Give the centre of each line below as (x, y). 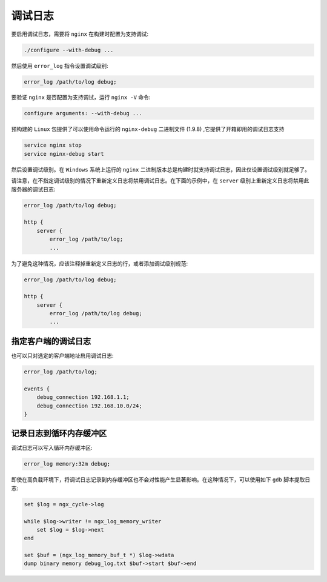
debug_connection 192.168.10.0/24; (89, 406)
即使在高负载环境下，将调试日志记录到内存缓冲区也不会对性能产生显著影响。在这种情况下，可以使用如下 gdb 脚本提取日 (161, 480)
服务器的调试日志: (33, 189)
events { (37, 389)
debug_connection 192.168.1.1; (83, 397)
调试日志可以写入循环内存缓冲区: (52, 448)
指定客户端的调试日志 (51, 341)
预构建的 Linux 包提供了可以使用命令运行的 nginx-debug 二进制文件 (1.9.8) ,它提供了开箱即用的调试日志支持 (148, 129)
